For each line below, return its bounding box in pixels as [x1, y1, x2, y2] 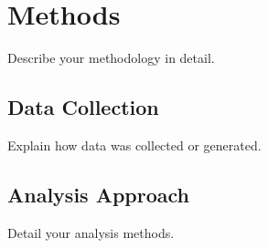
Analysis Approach [7, 180, 189, 208]
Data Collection [7, 93, 159, 121]
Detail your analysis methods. [7, 222, 175, 242]
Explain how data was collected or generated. [7, 135, 262, 154]
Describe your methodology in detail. [7, 48, 215, 67]
